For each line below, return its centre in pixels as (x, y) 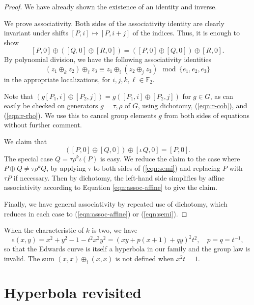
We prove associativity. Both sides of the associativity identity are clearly (114, 23)
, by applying (66, 168)
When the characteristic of (44, 230)
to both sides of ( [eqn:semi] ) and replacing (157, 168)
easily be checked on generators (51, 106)
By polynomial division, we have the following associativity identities (108, 59)
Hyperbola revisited (73, 292)
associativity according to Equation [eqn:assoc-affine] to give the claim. (111, 187)
